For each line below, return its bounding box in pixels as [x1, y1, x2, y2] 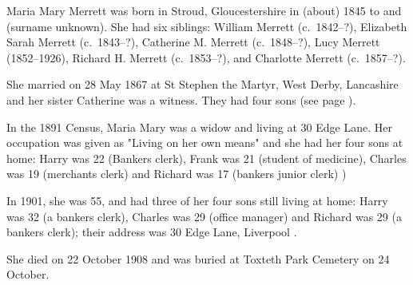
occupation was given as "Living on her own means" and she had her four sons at [6, 134, 403, 151]
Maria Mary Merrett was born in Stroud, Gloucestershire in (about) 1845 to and [6, 2, 402, 18]
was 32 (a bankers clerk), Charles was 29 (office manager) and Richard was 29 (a [6, 208, 402, 224]
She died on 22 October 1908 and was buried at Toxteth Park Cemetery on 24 [6, 250, 390, 267]
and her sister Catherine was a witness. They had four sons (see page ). [6, 91, 356, 108]
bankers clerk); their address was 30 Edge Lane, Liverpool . [6, 224, 297, 240]
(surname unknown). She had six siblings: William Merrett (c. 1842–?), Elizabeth [6, 18, 407, 34]
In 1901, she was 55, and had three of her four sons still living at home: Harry [6, 192, 388, 208]
